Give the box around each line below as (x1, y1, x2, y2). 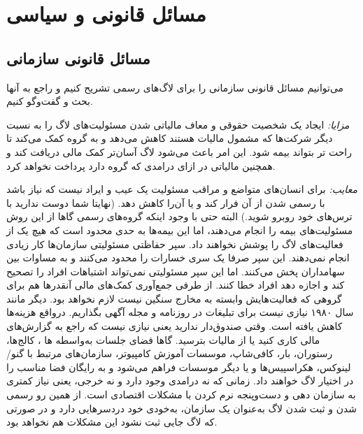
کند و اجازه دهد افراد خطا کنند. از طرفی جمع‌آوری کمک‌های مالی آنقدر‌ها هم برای (6, 277, 345, 292)
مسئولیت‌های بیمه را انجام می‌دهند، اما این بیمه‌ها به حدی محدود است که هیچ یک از (6, 222, 353, 237)
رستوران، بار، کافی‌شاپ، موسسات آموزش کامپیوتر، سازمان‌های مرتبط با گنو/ (6, 346, 333, 361)
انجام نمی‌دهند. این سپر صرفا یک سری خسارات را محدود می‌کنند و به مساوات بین (6, 250, 350, 265)
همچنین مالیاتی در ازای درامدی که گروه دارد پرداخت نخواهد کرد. (6, 158, 276, 173)
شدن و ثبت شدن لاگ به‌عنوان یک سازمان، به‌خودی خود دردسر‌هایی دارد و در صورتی (6, 400, 357, 415)
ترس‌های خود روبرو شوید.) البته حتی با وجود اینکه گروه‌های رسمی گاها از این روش (6, 209, 353, 224)
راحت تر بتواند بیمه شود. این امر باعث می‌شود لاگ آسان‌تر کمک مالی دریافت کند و (6, 144, 352, 159)
